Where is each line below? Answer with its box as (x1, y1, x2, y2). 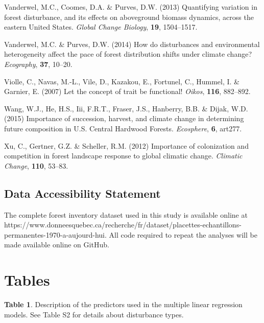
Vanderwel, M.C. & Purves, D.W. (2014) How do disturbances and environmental (4, 38, 260, 49)
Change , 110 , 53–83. (4, 160, 68, 171)
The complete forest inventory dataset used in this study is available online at (4, 209, 248, 220)
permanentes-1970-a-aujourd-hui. (4, 229, 107, 240)
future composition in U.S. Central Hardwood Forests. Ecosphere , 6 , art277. (4, 123, 242, 133)
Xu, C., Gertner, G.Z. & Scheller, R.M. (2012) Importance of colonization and (4, 140, 249, 151)
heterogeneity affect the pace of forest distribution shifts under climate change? (4, 49, 252, 59)
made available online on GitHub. (4, 239, 109, 250)
